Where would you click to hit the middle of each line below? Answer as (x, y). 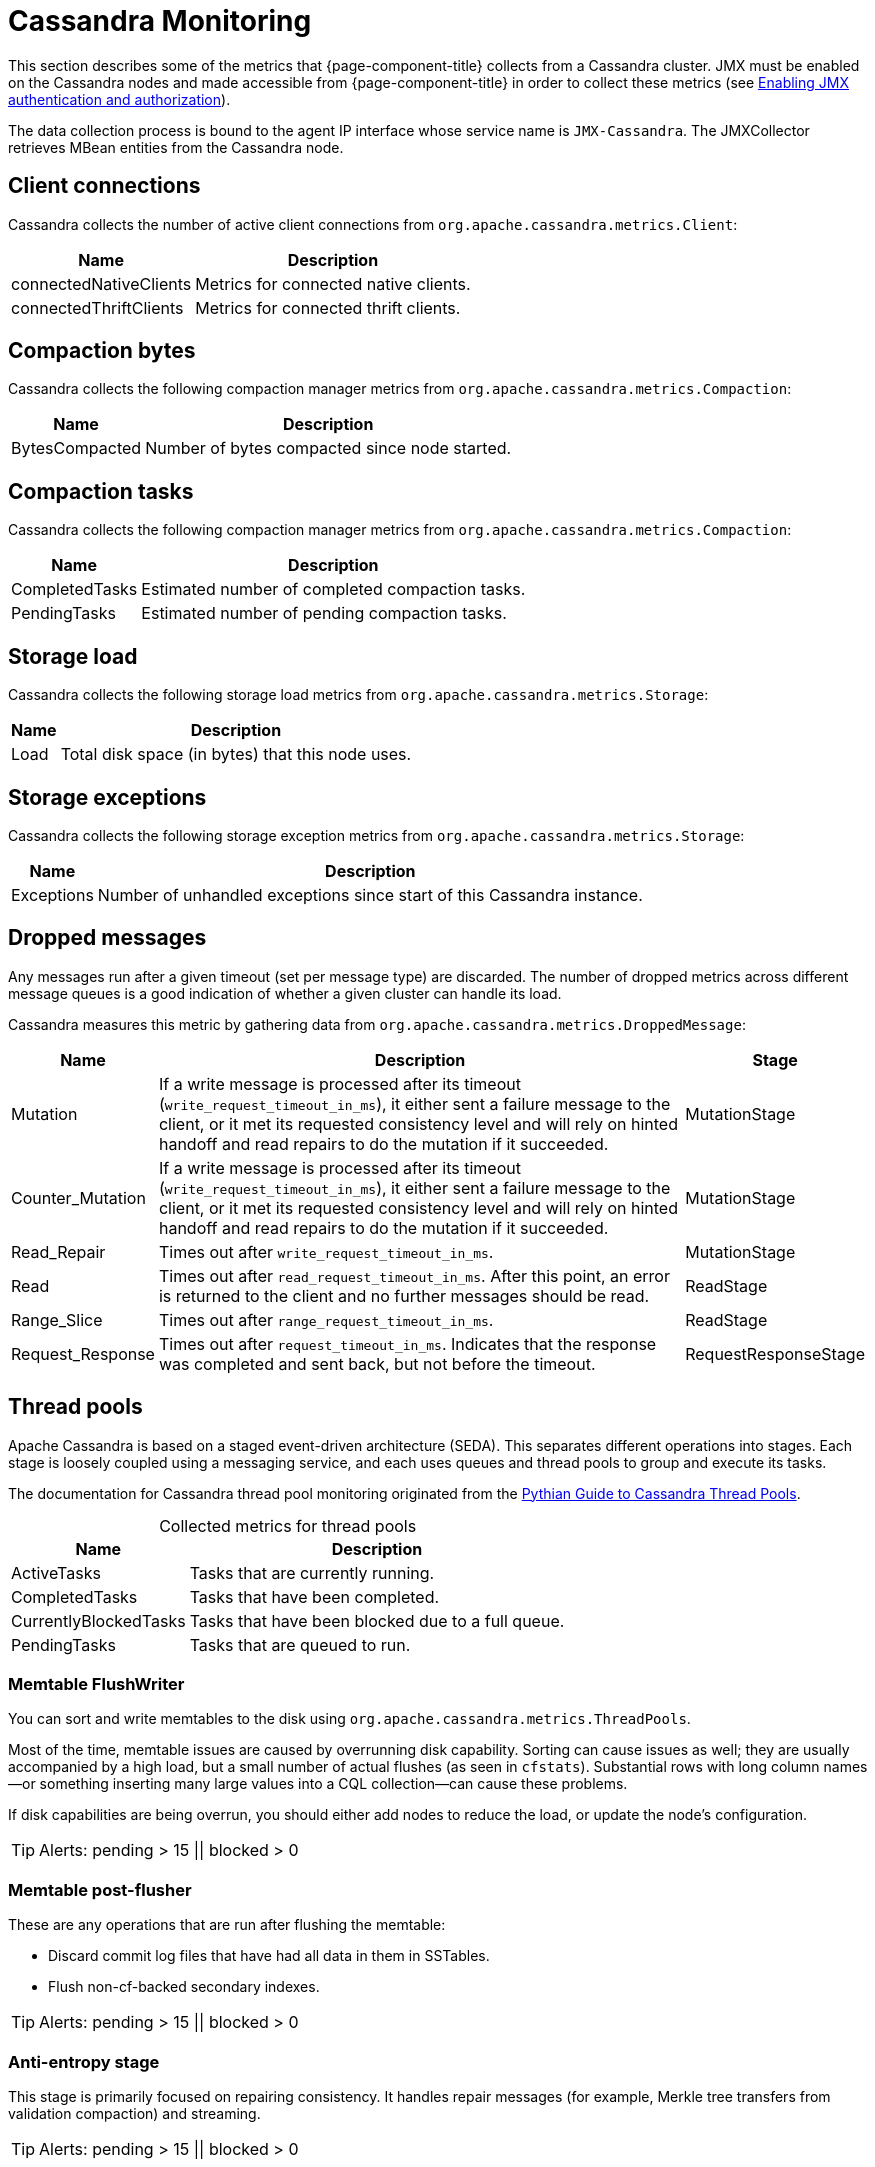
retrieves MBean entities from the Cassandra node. (176, 147)
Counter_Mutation (78, 1197)
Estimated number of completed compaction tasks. (333, 589)
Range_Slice (57, 1319)
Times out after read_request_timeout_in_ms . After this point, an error (414, 1275)
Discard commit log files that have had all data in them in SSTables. (269, 1956)
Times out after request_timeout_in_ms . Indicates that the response (407, 1343)
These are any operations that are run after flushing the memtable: (227, 1925)
